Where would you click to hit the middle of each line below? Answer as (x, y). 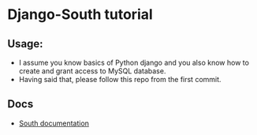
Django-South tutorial (80, 15)
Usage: (26, 44)
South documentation (54, 123)
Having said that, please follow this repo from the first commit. (120, 79)
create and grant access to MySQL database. (92, 71)
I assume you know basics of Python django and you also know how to (134, 62)
